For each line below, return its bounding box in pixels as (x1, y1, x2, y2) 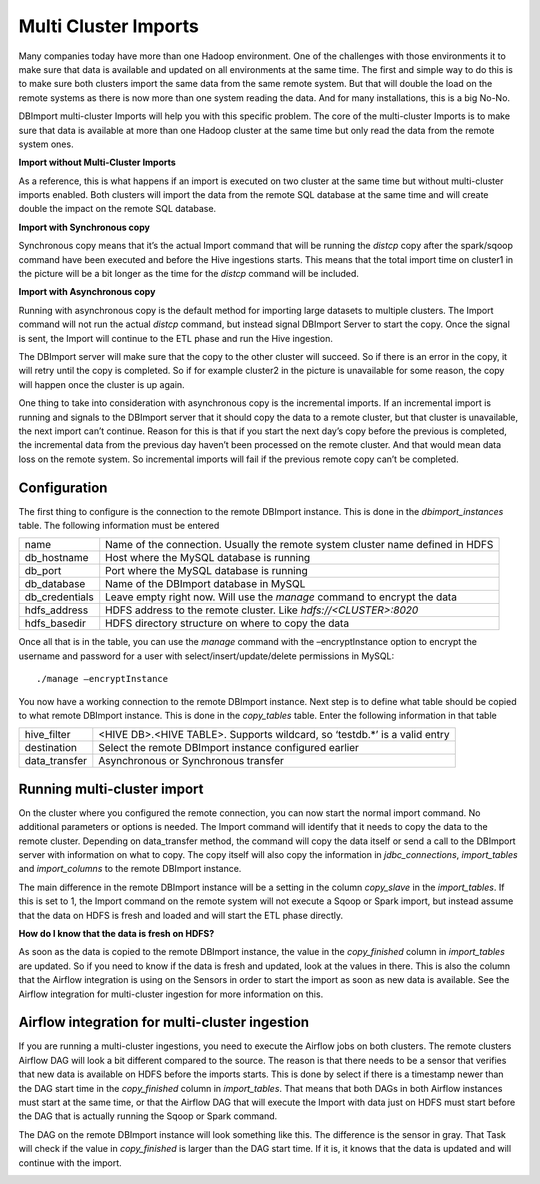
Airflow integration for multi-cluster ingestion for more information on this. (18, 988, 324, 1000)
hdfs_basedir (24, 616, 87, 630)
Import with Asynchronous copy (18, 286, 156, 298)
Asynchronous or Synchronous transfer (98, 754, 285, 768)
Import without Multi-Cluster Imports (18, 156, 177, 169)
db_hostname (24, 551, 89, 565)
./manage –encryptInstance (36, 673, 169, 685)
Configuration (18, 479, 108, 496)
